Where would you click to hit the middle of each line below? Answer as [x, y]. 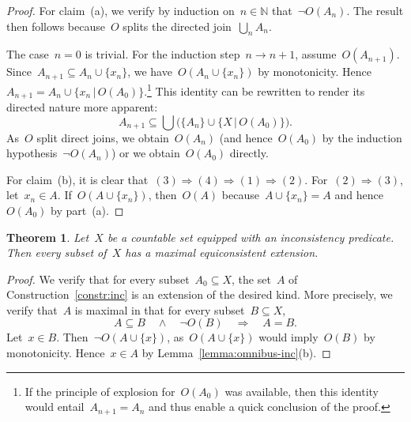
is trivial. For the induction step [162, 54]
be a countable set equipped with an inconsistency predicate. [251, 237]
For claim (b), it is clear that [77, 179]
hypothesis [32, 153]
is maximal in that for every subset [160, 309]
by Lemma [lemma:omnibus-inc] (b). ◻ [236, 353]
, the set [251, 279]
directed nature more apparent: [82, 106]
